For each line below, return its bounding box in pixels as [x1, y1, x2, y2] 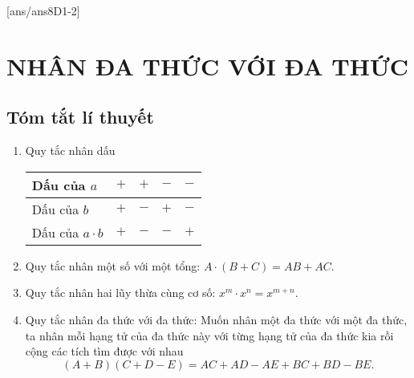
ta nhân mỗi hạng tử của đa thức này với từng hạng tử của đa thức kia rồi [25, 327, 394, 343]
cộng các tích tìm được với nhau [25, 343, 184, 360]
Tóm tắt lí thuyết [6, 104, 154, 129]
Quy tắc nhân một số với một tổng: [25, 257, 201, 274]
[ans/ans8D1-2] [6, 2, 80, 18]
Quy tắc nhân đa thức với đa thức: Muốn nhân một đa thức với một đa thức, [25, 311, 408, 327]
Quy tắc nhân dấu [25, 142, 116, 159]
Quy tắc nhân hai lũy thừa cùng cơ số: [25, 284, 216, 301]
